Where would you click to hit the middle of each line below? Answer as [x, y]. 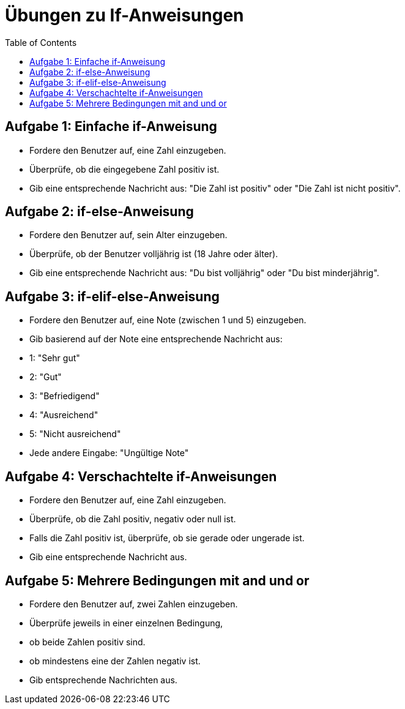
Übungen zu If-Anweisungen [124, 15]
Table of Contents [41, 42]
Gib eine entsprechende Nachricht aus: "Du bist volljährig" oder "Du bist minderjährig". [204, 273]
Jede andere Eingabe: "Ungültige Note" [109, 453]
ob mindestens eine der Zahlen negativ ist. [115, 661]
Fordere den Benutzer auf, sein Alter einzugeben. [128, 235]
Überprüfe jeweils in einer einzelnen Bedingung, [126, 623]
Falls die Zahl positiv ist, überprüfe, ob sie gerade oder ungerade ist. [167, 538]
